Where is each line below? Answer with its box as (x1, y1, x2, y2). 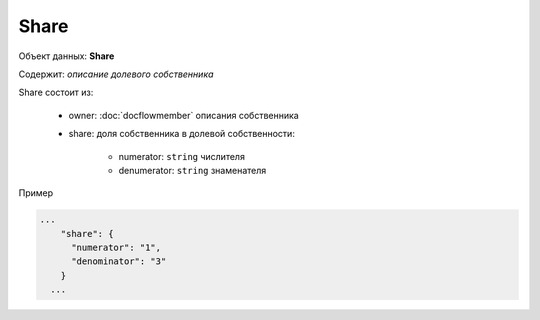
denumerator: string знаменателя (118, 164, 267, 176)
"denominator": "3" (71, 256, 167, 267)
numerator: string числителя (118, 150, 245, 162)
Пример (18, 187, 54, 199)
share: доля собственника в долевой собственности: (68, 128, 295, 140)
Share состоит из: (18, 86, 94, 99)
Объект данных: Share (18, 50, 115, 62)
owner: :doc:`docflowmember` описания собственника (68, 109, 299, 121)
